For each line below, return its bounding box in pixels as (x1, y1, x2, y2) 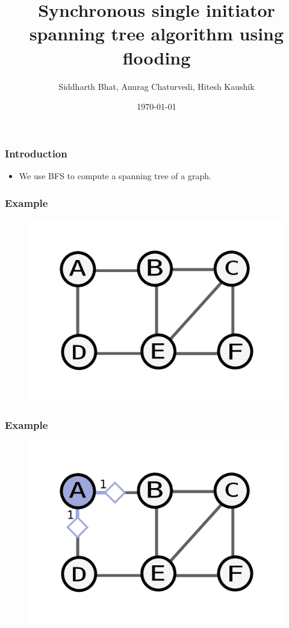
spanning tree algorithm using (29, 21, 284, 46)
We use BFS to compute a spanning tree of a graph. (19, 169, 211, 182)
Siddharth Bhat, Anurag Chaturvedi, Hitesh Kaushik (58, 80, 255, 92)
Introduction (5, 145, 67, 160)
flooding (122, 45, 191, 69)
